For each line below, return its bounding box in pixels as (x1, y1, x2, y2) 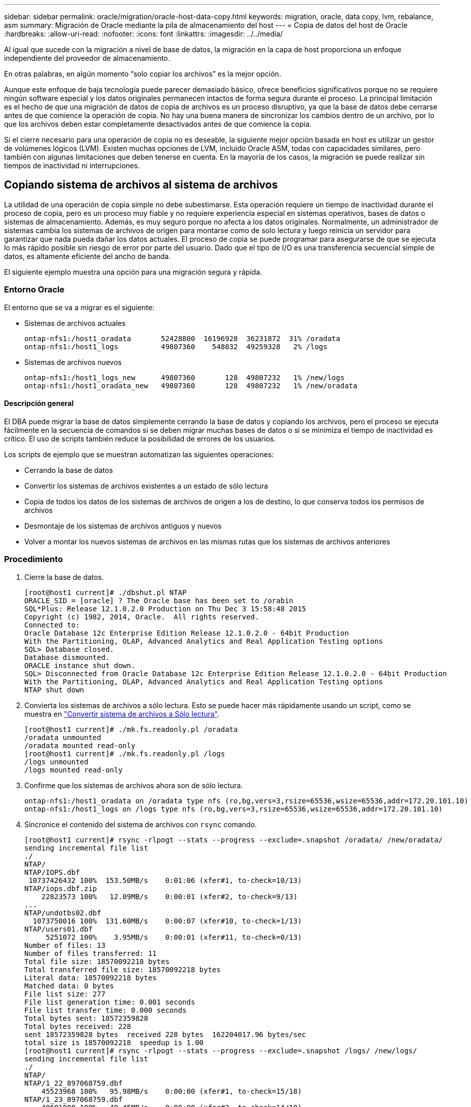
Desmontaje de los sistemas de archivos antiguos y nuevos (24, 521, 222, 530)
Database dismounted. (24, 653, 110, 661)
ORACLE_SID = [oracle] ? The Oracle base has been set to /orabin (24, 596, 294, 605)
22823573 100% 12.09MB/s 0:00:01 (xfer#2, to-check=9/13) (41, 892, 298, 901)
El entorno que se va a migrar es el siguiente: (4, 303, 154, 312)
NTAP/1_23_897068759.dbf (24, 1095, 123, 1103)
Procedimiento (4, 554, 63, 565)
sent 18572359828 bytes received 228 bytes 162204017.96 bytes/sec (24, 1030, 306, 1039)
